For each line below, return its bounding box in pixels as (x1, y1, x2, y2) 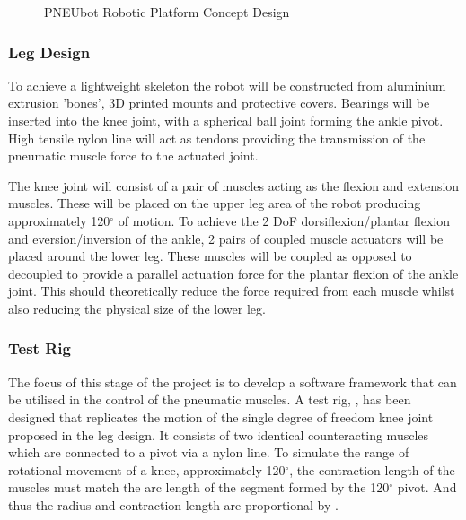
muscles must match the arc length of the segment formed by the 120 (8, 478, 390, 497)
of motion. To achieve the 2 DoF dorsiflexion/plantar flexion (118, 211, 450, 230)
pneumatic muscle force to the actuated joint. (8, 146, 259, 165)
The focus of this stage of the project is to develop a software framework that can (8, 372, 457, 391)
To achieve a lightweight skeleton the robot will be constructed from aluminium (8, 75, 446, 94)
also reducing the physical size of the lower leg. (8, 299, 266, 317)
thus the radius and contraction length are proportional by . (8, 495, 339, 514)
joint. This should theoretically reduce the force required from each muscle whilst (8, 282, 455, 300)
